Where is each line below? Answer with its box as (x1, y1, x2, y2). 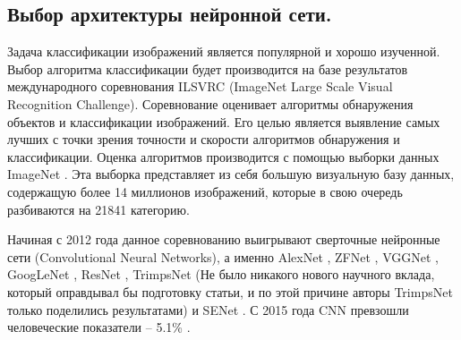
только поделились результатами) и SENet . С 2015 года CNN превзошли (7, 300, 409, 319)
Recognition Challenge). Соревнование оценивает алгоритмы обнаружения (7, 94, 414, 113)
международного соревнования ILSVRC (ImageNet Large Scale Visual (7, 77, 393, 96)
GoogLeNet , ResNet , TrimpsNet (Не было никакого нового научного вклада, (7, 265, 435, 284)
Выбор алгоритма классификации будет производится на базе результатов (7, 59, 408, 78)
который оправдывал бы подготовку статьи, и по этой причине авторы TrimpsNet (7, 282, 453, 301)
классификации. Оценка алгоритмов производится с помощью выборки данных (7, 147, 440, 166)
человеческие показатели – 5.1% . (7, 318, 191, 336)
